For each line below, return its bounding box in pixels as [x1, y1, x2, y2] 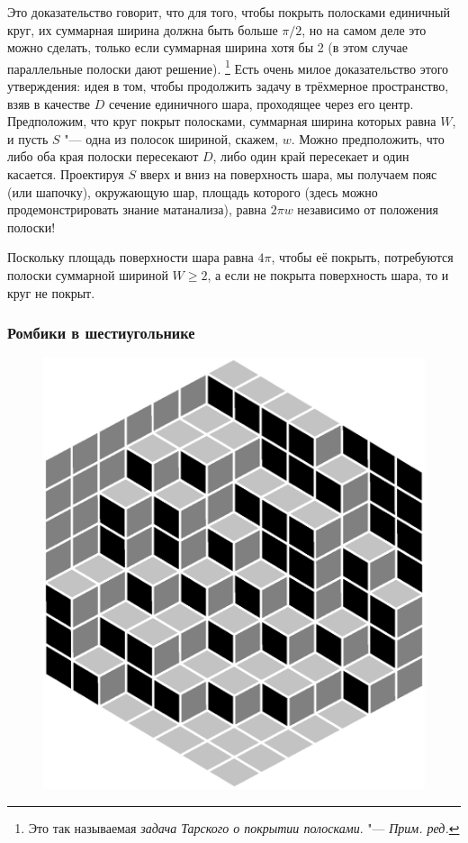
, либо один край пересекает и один [212, 147, 409, 166]
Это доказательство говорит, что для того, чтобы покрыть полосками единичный [7, 3, 450, 21]
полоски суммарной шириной [7, 265, 168, 284]
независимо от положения [297, 200, 438, 219]
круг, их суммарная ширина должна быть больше [7, 20, 278, 39]
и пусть [7, 129, 49, 148]
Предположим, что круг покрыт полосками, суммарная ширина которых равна [7, 112, 436, 131]
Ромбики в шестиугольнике [7, 322, 195, 344]
